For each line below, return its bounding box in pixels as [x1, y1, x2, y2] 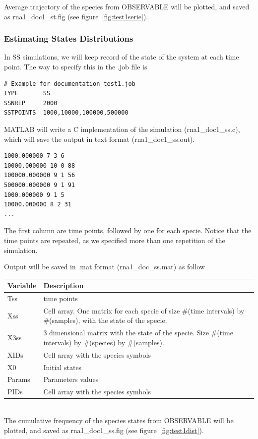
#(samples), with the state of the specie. [43, 315, 167, 325]
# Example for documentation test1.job [4, 80, 135, 87]
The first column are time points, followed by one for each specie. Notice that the [4, 225, 252, 236]
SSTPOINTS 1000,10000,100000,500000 [4, 109, 129, 117]
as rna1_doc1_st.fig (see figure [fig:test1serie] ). [4, 11, 148, 21]
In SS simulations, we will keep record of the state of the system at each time [4, 52, 239, 62]
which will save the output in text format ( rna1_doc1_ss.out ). [4, 133, 195, 144]
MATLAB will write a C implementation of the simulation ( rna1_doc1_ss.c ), [4, 124, 240, 134]
